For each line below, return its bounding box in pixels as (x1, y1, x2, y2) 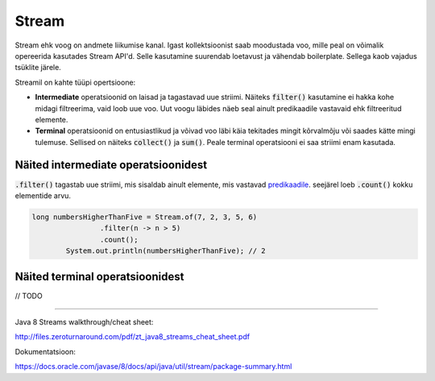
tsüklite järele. (14, 63, 62, 72)
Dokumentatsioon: (14, 346, 76, 356)
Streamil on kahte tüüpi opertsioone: (14, 77, 136, 87)
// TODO (14, 291, 43, 300)
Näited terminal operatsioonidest (14, 270, 184, 284)
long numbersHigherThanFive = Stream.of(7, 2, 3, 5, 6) (31, 212, 258, 222)
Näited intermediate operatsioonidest (14, 158, 208, 172)
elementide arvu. (14, 190, 72, 201)
